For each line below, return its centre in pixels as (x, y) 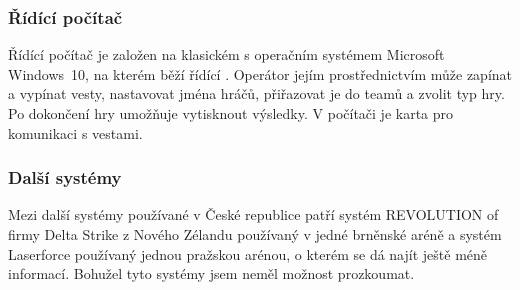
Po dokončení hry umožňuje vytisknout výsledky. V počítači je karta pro (231, 113)
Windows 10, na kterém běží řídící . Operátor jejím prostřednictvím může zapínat (260, 73)
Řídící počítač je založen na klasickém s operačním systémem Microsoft (226, 54)
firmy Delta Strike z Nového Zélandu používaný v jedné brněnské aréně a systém (255, 234)
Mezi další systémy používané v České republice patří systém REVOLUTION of (253, 214)
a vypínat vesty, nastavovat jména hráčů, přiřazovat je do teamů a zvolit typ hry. (256, 93)
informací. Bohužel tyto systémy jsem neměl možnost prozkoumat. (211, 273)
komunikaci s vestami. (75, 132)
